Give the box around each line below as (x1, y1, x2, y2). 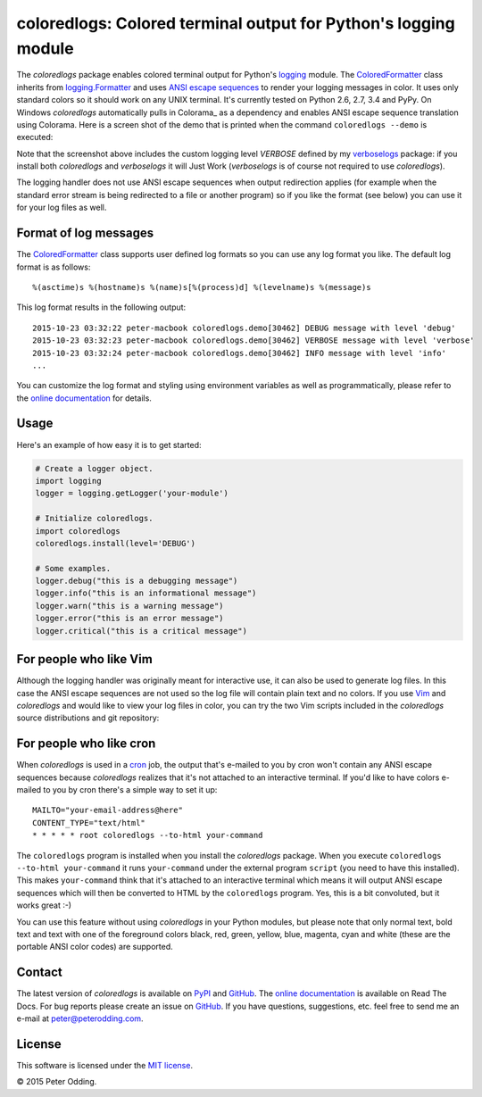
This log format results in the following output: (16, 302, 187, 312)
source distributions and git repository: (16, 712, 160, 723)
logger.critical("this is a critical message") (35, 626, 247, 636)
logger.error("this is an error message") (35, 613, 224, 624)
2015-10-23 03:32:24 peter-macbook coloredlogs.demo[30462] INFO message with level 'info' (32, 348, 446, 358)
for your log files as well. (16, 202, 107, 213)
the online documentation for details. (16, 393, 152, 403)
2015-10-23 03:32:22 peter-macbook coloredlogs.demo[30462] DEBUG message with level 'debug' (32, 322, 456, 333)
